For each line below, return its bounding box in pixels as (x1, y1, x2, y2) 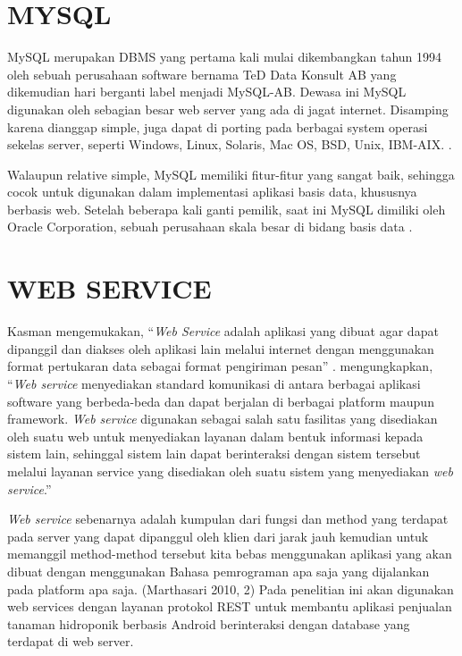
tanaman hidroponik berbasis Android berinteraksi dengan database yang (7, 614, 410, 633)
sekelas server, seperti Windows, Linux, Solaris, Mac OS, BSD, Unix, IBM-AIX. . (7, 135, 452, 154)
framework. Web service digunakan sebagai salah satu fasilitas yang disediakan (7, 409, 438, 428)
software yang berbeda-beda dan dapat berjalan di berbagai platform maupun (7, 391, 434, 410)
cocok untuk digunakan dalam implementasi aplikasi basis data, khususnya (7, 182, 417, 201)
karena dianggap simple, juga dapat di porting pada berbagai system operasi (7, 117, 428, 136)
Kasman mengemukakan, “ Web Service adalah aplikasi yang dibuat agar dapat (7, 322, 439, 341)
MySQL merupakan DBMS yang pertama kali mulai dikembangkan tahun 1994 (7, 47, 442, 66)
